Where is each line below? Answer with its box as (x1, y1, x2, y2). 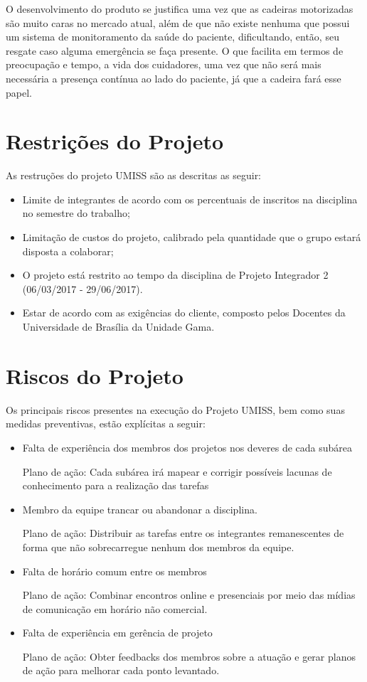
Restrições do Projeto (6, 127, 224, 156)
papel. (6, 85, 32, 100)
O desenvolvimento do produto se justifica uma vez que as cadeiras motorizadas (6, 1, 353, 16)
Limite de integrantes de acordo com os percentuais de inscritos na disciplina (22, 191, 358, 206)
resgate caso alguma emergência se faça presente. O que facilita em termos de (6, 43, 344, 58)
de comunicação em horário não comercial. (22, 601, 208, 616)
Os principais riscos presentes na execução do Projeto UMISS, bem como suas (6, 402, 345, 417)
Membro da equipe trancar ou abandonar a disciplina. (22, 501, 257, 516)
